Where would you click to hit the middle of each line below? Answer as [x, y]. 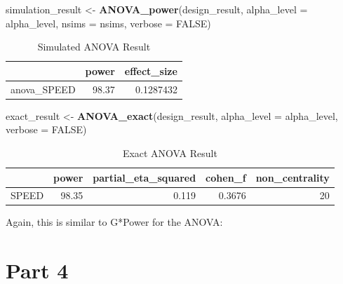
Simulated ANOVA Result [94, 47]
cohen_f [226, 177]
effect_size [151, 70]
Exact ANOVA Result [170, 153]
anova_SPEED [43, 89]
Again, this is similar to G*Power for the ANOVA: [114, 222]
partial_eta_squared [144, 177]
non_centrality [292, 177]
